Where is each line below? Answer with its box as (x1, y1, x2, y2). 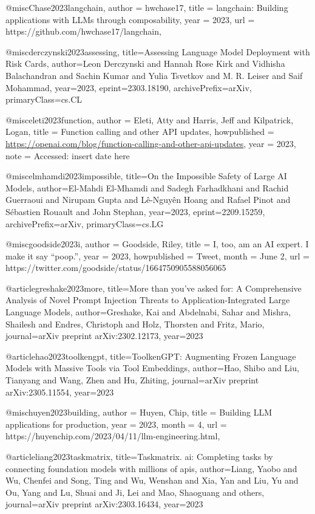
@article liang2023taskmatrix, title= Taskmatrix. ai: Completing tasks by (5, 450, 273, 462)
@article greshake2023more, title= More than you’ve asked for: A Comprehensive (5, 281, 302, 294)
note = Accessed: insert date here (5, 149, 130, 162)
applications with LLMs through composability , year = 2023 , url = (5, 13, 255, 26)
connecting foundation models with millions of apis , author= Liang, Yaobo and (5, 462, 297, 475)
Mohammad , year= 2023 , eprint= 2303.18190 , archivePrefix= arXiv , (5, 81, 252, 94)
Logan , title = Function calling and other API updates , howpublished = (5, 125, 274, 138)
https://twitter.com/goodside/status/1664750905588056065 (5, 261, 226, 274)
